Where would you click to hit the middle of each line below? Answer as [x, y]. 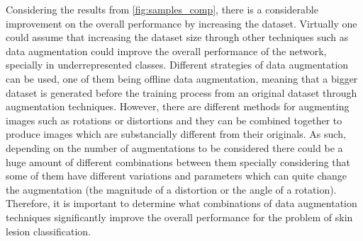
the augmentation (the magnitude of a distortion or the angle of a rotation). [171, 189]
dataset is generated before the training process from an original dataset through [181, 92]
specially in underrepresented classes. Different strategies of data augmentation [177, 65]
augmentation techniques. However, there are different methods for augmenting [178, 106]
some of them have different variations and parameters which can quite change [177, 176]
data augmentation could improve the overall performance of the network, [166, 51]
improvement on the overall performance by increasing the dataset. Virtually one [181, 23]
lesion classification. [49, 231]
